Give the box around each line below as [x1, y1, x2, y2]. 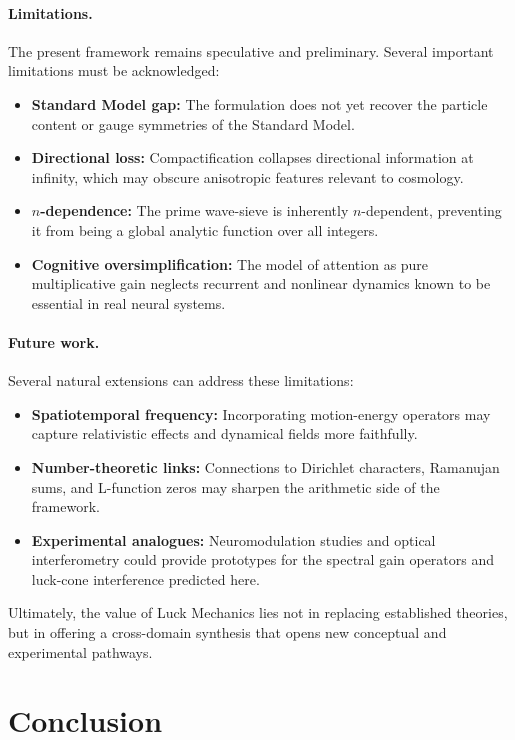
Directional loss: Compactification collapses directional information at [31, 147, 474, 168]
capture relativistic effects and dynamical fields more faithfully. [31, 423, 418, 444]
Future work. [8, 331, 100, 352]
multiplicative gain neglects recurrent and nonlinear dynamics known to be [31, 273, 491, 294]
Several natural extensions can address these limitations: [8, 370, 354, 391]
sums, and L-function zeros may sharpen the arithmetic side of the [31, 476, 440, 497]
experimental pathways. [8, 641, 153, 662]
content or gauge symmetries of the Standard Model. [31, 113, 355, 134]
